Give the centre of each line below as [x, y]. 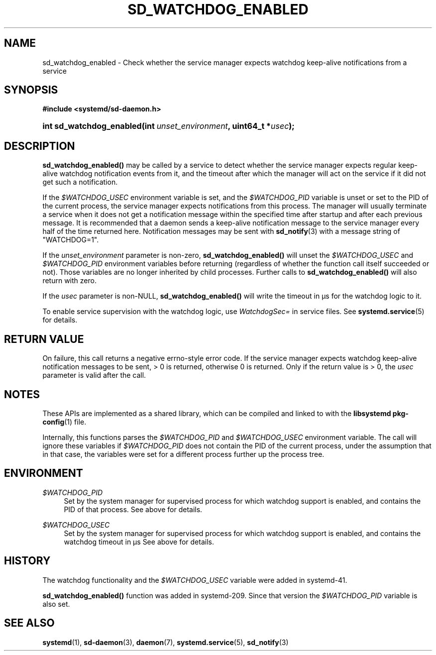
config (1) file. [64, 422]
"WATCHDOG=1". [71, 240]
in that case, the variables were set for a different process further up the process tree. [183, 454]
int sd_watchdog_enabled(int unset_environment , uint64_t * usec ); [168, 126]
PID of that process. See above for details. [133, 509]
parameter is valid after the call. [94, 375]
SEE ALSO [29, 623]
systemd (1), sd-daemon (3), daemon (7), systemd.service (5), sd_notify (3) [165, 642]
